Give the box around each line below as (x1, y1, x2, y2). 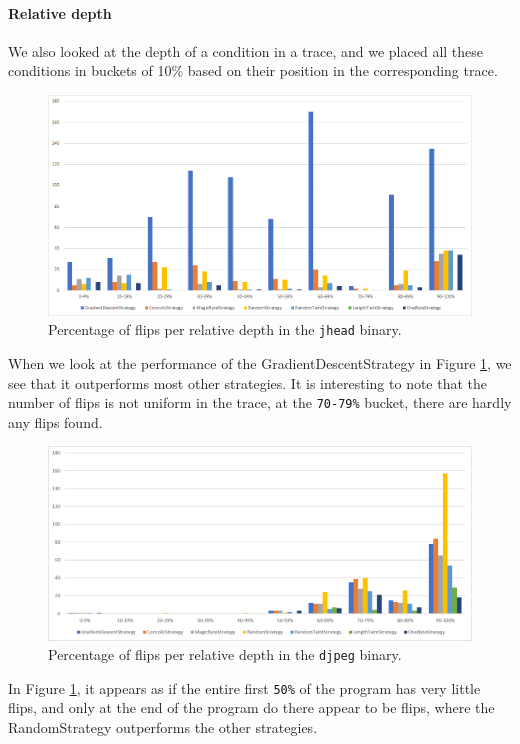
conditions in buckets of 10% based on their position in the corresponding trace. (8, 60, 498, 81)
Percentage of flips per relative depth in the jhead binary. (48, 319, 402, 340)
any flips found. (8, 411, 103, 432)
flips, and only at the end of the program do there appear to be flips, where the (8, 697, 495, 718)
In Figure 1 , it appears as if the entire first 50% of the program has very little (8, 677, 481, 698)
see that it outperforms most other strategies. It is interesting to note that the (8, 372, 488, 393)
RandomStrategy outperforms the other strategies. (8, 717, 318, 738)
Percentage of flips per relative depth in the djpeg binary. (48, 644, 402, 665)
